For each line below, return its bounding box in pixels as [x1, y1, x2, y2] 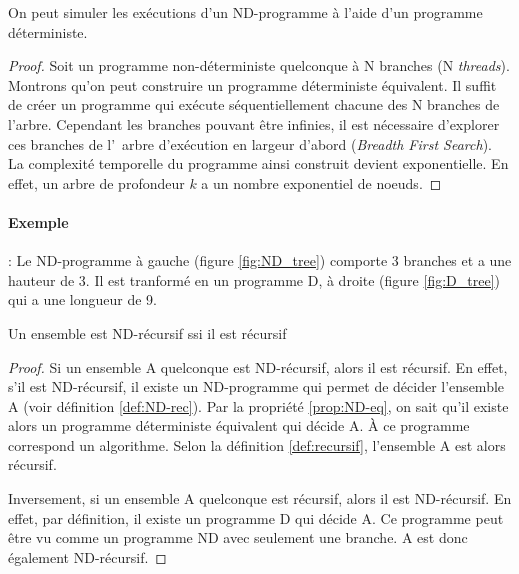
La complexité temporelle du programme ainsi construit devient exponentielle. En [8, 153, 509, 174]
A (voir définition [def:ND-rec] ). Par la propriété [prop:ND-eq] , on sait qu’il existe [8, 395, 509, 416]
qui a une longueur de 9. [8, 289, 158, 310]
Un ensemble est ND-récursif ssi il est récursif [8, 322, 287, 343]
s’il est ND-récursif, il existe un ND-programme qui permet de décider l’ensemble [8, 376, 505, 397]
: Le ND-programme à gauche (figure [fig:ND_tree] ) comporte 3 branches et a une [8, 250, 512, 271]
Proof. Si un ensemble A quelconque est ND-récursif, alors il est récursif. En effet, [8, 356, 508, 377]
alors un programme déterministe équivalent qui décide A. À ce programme [8, 415, 470, 436]
